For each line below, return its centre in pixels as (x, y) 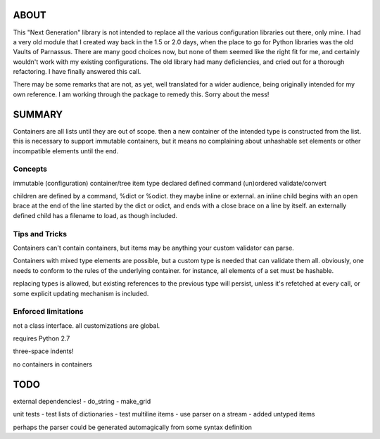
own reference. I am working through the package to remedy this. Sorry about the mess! (141, 94)
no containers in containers (53, 364)
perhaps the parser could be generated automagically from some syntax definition (133, 427)
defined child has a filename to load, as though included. (95, 215)
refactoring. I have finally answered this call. (77, 72)
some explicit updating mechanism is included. (81, 293)
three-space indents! (43, 351)
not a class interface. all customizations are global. (87, 325)
